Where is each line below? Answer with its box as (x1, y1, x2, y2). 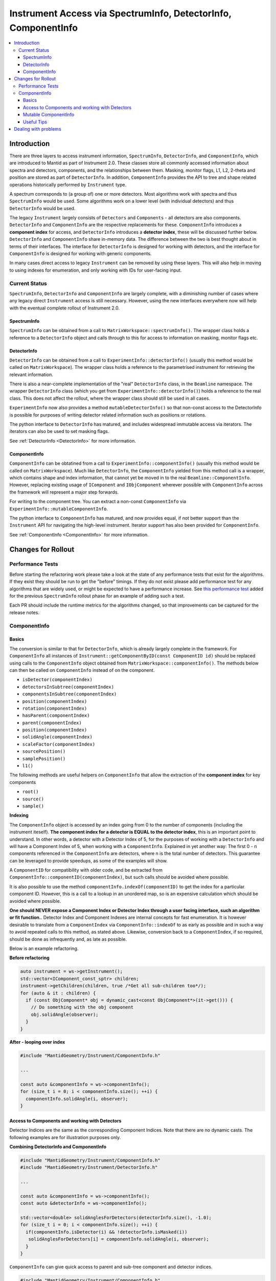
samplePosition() (22, 756, 66, 761)
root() (22, 789, 39, 795)
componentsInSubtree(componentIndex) (22, 691, 117, 697)
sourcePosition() (22, 749, 66, 754)
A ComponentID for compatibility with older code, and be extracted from (9, 867, 163, 873)
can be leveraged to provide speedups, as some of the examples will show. (9, 857, 168, 863)
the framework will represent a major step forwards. (9, 489, 119, 495)
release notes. (9, 609, 39, 615)
